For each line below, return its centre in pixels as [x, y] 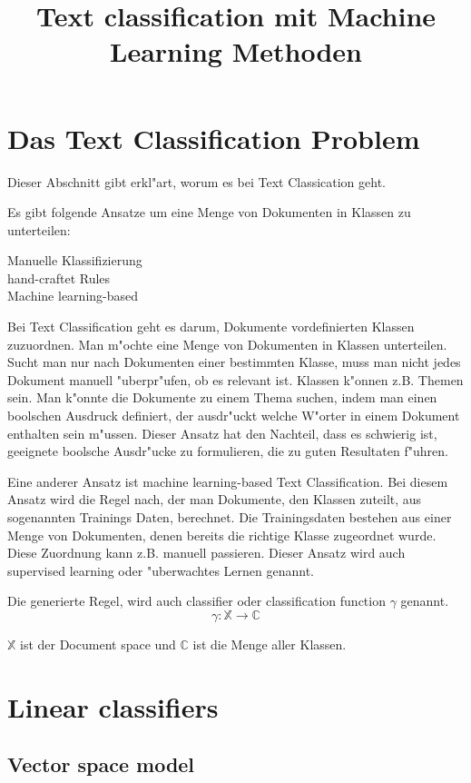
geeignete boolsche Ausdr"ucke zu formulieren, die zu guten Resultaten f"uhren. [228, 451]
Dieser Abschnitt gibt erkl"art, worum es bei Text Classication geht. [197, 181]
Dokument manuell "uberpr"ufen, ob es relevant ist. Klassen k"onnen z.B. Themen [235, 379]
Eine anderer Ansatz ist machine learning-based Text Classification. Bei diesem [228, 481]
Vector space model [101, 764]
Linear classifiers [113, 706]
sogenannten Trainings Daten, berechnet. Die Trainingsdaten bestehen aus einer [230, 517]
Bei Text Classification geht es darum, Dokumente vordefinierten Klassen [211, 327]
